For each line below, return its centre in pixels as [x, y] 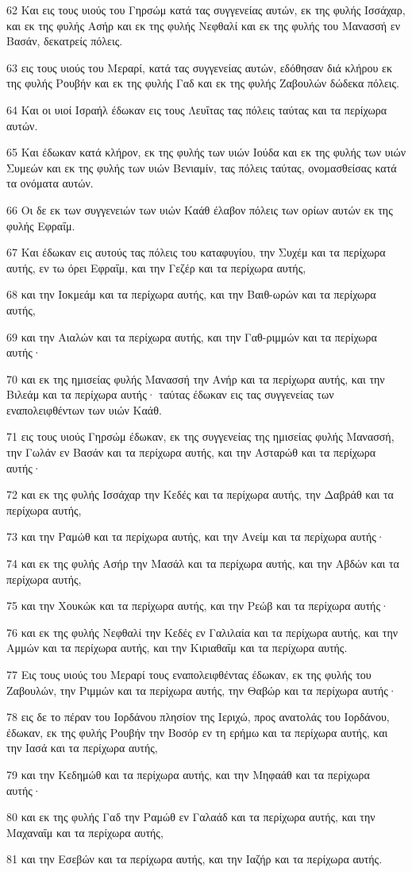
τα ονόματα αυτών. [50, 183]
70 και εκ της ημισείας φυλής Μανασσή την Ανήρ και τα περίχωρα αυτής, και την [196, 378]
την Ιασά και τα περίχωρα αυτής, [82, 748]
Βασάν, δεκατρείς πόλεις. [65, 41]
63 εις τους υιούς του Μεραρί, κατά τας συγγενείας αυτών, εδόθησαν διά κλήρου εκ [200, 67]
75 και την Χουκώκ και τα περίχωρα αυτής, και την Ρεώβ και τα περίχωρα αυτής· [198, 606]
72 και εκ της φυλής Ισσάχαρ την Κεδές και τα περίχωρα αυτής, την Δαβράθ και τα [200, 494]
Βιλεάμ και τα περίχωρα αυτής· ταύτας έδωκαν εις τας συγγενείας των [170, 394]
